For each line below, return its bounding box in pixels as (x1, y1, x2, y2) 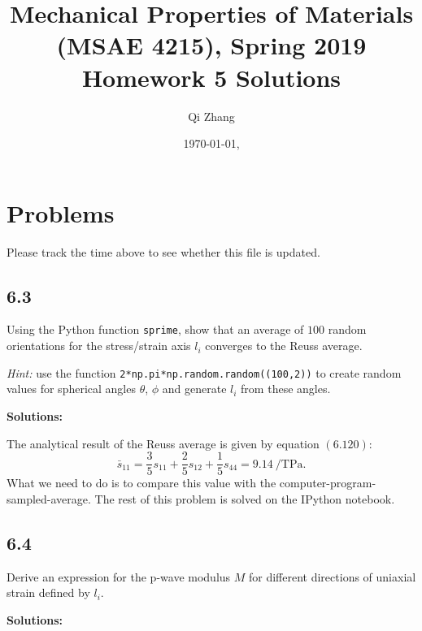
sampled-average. (7, 490, 91, 507)
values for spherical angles (7, 380, 136, 397)
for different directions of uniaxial (249, 568, 416, 585)
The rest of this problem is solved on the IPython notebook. (94, 490, 395, 507)
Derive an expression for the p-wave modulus (7, 568, 231, 585)
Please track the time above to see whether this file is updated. (7, 243, 320, 260)
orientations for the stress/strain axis (7, 337, 191, 354)
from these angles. (241, 380, 331, 397)
